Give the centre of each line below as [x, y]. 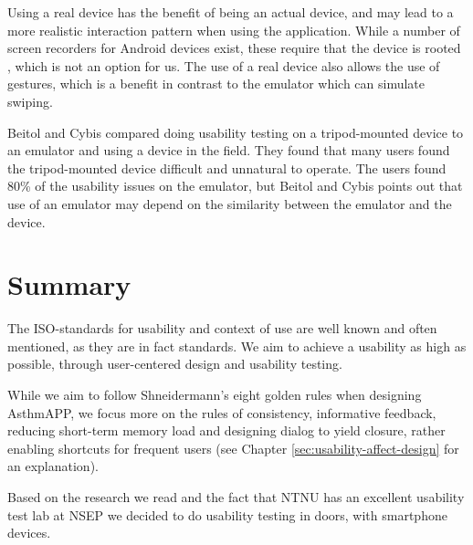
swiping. [30, 101]
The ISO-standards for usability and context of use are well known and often [222, 328]
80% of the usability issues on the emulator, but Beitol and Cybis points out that [235, 186]
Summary [69, 284]
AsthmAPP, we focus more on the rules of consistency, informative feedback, [222, 412]
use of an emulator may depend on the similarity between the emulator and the [230, 203]
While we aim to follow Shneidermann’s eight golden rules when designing [215, 395]
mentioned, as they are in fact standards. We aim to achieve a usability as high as [237, 346]
